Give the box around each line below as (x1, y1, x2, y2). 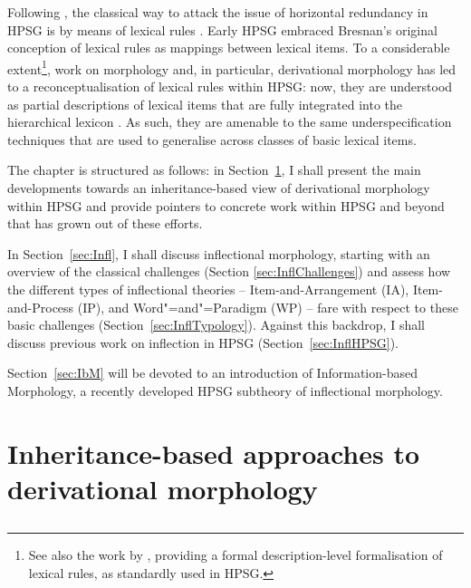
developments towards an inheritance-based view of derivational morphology (7, 178, 430, 197)
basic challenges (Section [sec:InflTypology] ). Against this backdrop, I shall (7, 315, 425, 334)
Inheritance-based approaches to (7, 434, 420, 471)
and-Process (7, 297, 74, 316)
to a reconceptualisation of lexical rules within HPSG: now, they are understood (7, 77, 453, 96)
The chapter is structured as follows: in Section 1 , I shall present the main (7, 160, 421, 179)
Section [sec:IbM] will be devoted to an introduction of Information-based (7, 363, 418, 382)
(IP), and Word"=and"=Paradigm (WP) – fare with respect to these (77, 297, 458, 316)
